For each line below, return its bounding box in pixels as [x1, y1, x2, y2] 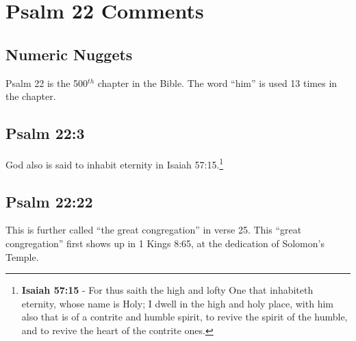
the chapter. [5, 89, 56, 103]
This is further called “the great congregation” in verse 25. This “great [5, 223, 302, 237]
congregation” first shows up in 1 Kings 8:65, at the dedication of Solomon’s [5, 236, 325, 251]
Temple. [5, 249, 39, 264]
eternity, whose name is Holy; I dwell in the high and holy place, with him [21, 296, 333, 310]
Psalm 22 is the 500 [5, 75, 88, 90]
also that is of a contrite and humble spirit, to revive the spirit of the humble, [21, 310, 348, 324]
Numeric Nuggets [5, 43, 133, 64]
